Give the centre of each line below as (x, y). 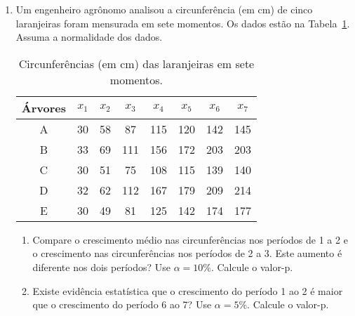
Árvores (43, 107)
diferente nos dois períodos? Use (101, 266)
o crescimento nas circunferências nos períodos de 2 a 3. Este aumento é (187, 253)
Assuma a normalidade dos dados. (89, 37)
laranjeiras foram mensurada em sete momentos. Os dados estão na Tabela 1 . (183, 23)
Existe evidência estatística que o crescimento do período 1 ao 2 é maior (188, 290)
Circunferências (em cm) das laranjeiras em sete (136, 63)
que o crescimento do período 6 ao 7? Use (122, 304)
